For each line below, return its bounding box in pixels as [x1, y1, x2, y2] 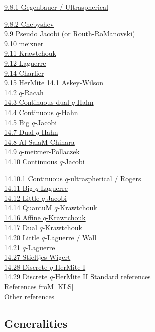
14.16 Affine [4, 212, 41, 223]
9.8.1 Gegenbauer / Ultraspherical [4, 2, 108, 12]
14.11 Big [4, 183, 33, 193]
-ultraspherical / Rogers [68, 173, 141, 183]
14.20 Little [4, 232, 40, 243]
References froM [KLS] [4, 281, 74, 292]
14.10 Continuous [4, 156, 57, 166]
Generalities [4, 315, 68, 331]
